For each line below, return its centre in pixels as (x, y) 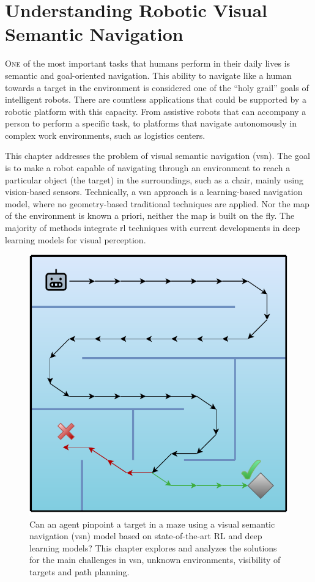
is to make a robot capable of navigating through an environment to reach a (148, 168)
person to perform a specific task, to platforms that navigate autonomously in (151, 123)
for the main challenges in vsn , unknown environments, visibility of (155, 560)
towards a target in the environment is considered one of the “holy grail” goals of (157, 87)
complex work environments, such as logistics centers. (105, 135)
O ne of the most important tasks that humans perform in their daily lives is (148, 63)
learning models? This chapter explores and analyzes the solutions (153, 547)
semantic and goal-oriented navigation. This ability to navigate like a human (148, 75)
